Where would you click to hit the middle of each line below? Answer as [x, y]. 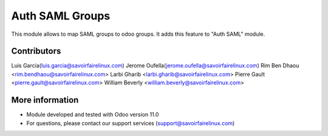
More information [45, 100]
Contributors [36, 51]
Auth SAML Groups [61, 16]
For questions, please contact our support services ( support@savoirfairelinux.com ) [131, 123]
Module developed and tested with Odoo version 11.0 [93, 115]
